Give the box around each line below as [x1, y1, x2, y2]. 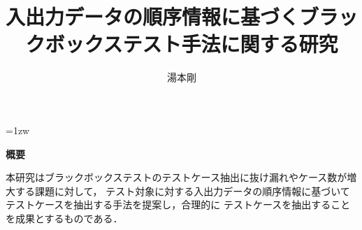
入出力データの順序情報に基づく [6, 2, 300, 31]
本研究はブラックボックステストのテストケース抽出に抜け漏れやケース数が [6, 170, 347, 185]
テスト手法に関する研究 [122, 29, 338, 58]
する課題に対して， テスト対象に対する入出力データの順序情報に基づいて [15, 183, 350, 198]
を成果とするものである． [6, 210, 123, 225]
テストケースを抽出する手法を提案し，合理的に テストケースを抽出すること [6, 197, 351, 212]
